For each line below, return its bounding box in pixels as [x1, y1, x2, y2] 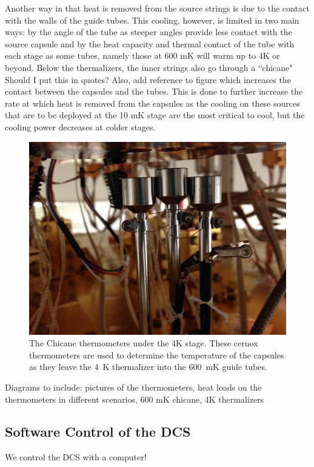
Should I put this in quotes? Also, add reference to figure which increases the [5, 73, 291, 86]
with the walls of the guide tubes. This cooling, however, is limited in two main [5, 13, 299, 26]
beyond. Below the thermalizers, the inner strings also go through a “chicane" [5, 61, 293, 73]
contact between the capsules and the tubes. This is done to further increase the [5, 85, 303, 98]
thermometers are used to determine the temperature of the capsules [29, 348, 284, 361]
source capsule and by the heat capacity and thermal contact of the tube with [5, 37, 295, 50]
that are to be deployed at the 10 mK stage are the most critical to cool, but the [5, 109, 305, 121]
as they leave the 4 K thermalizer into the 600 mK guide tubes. [29, 360, 267, 373]
